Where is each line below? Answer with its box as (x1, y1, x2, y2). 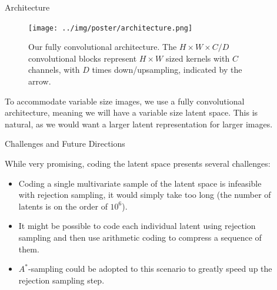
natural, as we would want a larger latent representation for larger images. (5, 117, 273, 130)
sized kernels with (165, 52, 230, 64)
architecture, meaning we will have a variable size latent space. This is (5, 106, 258, 119)
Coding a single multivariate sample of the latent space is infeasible (18, 177, 262, 189)
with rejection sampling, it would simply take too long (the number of (18, 188, 271, 201)
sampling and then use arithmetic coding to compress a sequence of (18, 231, 262, 243)
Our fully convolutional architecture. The (28, 41, 177, 53)
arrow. (28, 75, 51, 87)
